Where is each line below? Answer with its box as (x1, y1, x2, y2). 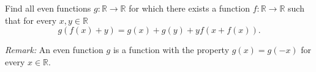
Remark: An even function (5, 43, 103, 56)
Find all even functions (5, 2, 91, 14)
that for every (5, 13, 57, 26)
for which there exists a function (129, 2, 250, 14)
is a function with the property (113, 43, 230, 56)
